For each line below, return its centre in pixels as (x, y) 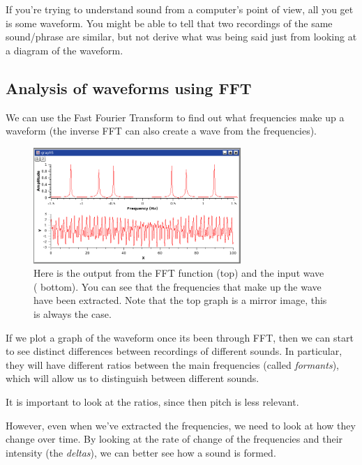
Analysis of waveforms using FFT (129, 87)
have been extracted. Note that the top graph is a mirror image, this (180, 300)
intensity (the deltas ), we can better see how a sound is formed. (141, 452)
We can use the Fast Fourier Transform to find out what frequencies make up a (175, 117)
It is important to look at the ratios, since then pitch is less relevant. (152, 401)
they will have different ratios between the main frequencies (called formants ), (172, 364)
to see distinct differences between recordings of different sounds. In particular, (174, 351)
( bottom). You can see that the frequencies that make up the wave (178, 286)
